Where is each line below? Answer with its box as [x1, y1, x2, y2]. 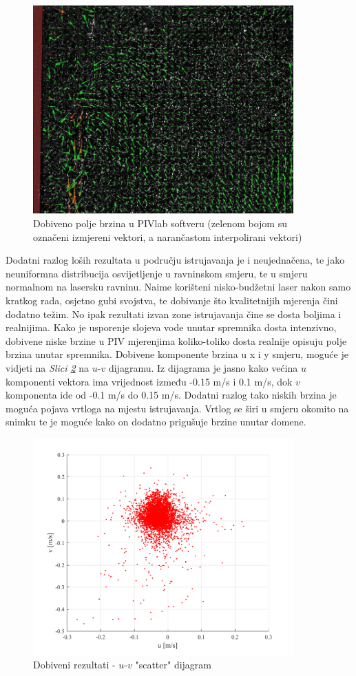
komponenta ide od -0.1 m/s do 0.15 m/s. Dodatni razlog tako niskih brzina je [6, 388, 337, 402]
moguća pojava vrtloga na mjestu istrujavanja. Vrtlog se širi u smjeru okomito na [6, 401, 349, 415]
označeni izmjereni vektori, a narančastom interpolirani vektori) [33, 229, 302, 244]
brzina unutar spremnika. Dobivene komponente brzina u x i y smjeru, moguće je [6, 347, 348, 361]
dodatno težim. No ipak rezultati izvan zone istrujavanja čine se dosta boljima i [6, 306, 342, 321]
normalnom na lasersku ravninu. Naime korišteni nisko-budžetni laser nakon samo [6, 279, 351, 294]
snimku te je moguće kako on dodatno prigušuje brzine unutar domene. [6, 414, 306, 429]
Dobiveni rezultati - [33, 657, 116, 672]
